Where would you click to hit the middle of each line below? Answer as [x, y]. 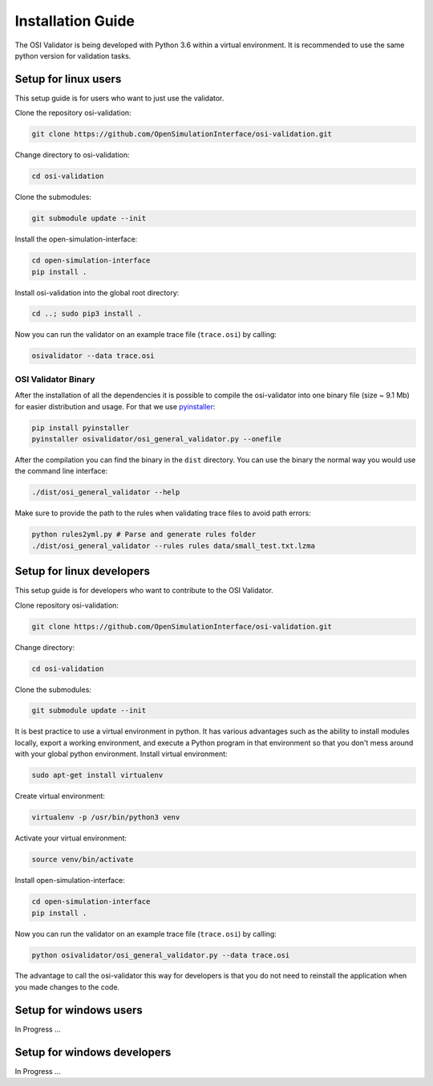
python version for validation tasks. [73, 55]
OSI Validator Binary [55, 379]
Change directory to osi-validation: [72, 155]
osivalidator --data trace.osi [93, 356]
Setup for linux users [68, 79]
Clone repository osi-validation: [67, 605]
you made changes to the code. [67, 986]
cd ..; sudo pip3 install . [87, 314]
